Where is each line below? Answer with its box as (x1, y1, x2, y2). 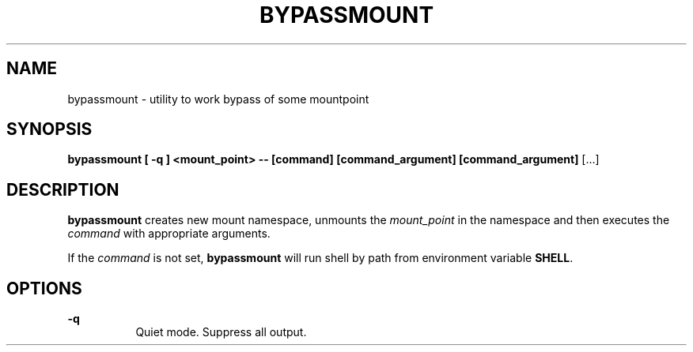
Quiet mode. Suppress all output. (135, 325, 307, 339)
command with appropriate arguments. (67, 227, 271, 241)
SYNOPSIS (6, 119, 93, 140)
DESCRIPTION (6, 179, 119, 200)
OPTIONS (6, 278, 82, 298)
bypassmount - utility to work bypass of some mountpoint (67, 92, 369, 106)
